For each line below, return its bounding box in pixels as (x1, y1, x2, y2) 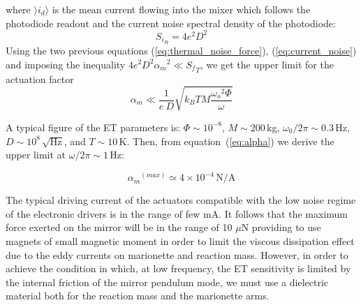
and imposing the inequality (6, 57, 126, 71)
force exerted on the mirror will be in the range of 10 (6, 220, 233, 235)
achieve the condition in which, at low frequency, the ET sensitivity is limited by (6, 261, 351, 276)
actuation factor (6, 71, 74, 86)
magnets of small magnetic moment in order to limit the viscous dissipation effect (6, 233, 355, 248)
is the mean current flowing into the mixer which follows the (52, 2, 311, 16)
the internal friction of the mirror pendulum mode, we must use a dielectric (6, 274, 328, 289)
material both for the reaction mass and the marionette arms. (6, 288, 270, 303)
